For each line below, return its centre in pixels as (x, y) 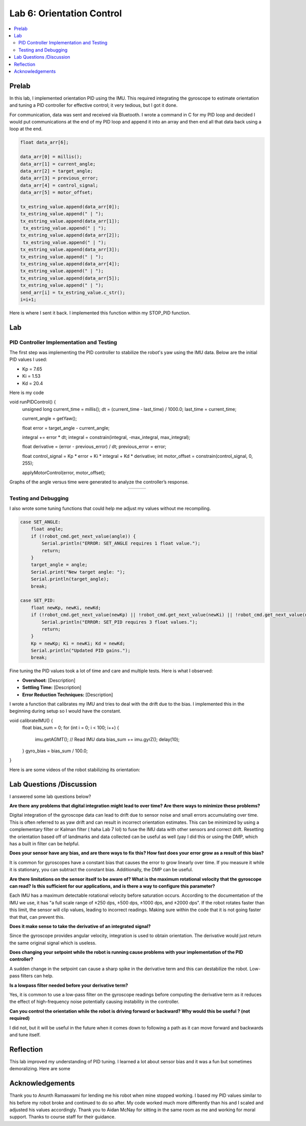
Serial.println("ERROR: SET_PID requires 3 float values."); (120, 622)
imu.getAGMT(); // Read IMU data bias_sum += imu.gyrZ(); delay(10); (107, 739)
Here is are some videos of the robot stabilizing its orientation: (75, 769)
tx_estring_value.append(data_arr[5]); (70, 278)
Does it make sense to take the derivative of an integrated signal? (80, 926)
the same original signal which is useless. (53, 943)
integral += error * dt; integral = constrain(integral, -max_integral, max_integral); (106, 437)
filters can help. (37, 976)
